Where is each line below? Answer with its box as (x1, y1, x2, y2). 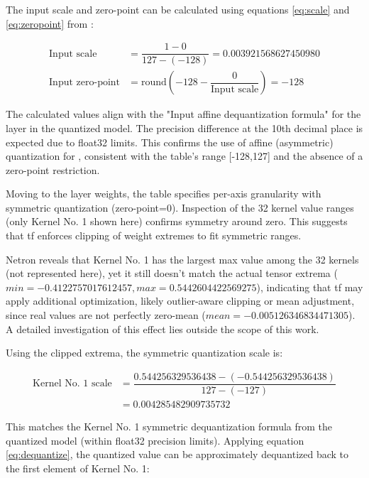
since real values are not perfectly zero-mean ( (6, 308, 206, 322)
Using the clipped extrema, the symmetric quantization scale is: (6, 345, 283, 360)
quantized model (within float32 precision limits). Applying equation (6, 433, 304, 447)
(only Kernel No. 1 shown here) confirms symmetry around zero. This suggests (6, 214, 348, 229)
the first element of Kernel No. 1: (6, 460, 150, 475)
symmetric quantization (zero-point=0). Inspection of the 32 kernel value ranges (6, 200, 354, 214)
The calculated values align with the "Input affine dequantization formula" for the (6, 107, 361, 121)
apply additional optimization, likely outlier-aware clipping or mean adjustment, (6, 293, 355, 308)
